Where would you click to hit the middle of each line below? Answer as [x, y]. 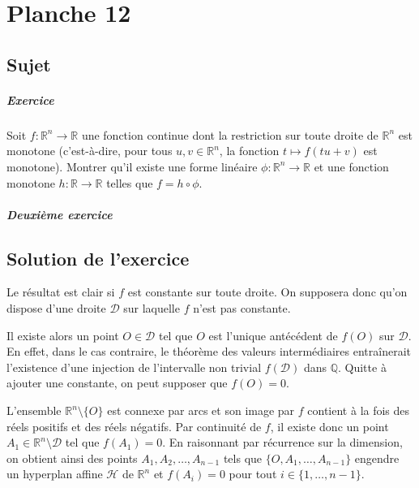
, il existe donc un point [329, 426]
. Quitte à [362, 367]
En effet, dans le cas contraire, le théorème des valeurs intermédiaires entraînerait [209, 351]
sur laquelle [152, 308]
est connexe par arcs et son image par [201, 410]
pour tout [253, 474]
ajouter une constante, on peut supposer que [117, 383]
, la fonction [249, 151]
